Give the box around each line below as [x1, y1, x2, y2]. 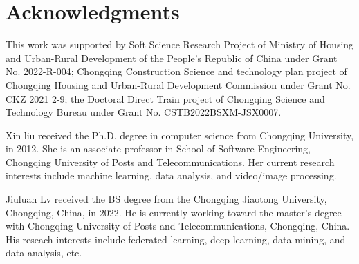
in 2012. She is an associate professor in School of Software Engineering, [6, 141, 311, 156]
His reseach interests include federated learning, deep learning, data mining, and [6, 232, 346, 246]
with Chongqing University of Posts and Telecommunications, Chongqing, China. [6, 219, 350, 233]
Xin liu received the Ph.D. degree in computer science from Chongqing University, [6, 128, 354, 142]
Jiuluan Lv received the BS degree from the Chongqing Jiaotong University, [6, 192, 327, 206]
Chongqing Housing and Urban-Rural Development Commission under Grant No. [6, 77, 351, 92]
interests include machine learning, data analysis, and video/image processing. [6, 168, 337, 183]
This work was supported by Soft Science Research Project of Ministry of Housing [6, 37, 354, 52]
